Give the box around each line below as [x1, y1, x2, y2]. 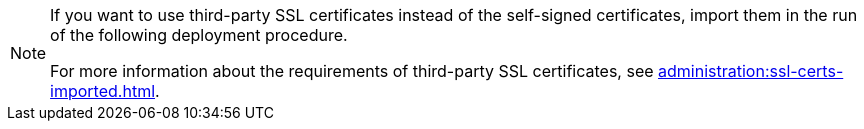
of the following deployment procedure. [50, 25, 348, 45]
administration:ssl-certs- [658, 61, 844, 81]
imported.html [50, 81, 156, 101]
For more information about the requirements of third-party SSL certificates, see [50, 61, 654, 81]
